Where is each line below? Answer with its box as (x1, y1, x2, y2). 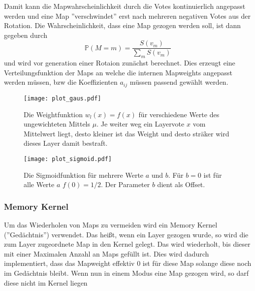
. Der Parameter (101, 179, 150, 190)
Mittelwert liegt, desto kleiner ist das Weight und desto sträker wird (24, 128, 229, 138)
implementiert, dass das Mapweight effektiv (4, 258, 135, 268)
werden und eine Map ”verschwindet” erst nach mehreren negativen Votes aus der (4, 10, 251, 21)
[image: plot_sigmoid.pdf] (24, 155, 112, 162)
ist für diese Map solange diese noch (142, 258, 252, 268)
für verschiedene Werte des (138, 109, 220, 119)
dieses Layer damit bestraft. (24, 138, 108, 148)
